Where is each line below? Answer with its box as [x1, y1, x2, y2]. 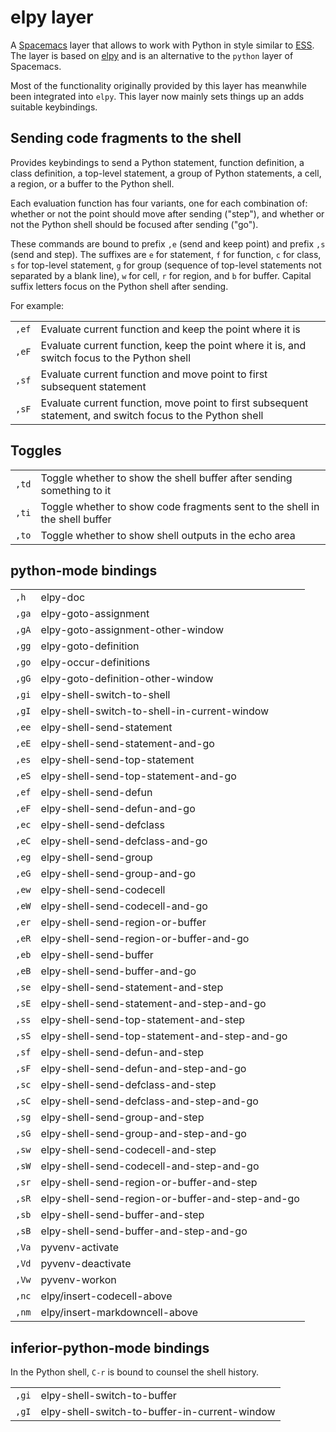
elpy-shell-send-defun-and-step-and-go [40, 1062, 247, 1076]
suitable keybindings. [10, 101, 98, 113]
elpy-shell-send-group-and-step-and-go [40, 1127, 247, 1141]
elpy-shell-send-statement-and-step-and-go [40, 997, 267, 1011]
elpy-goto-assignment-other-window [40, 623, 225, 637]
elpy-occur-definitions [40, 656, 151, 670]
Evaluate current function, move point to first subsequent [40, 396, 309, 410]
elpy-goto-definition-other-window [40, 672, 214, 686]
